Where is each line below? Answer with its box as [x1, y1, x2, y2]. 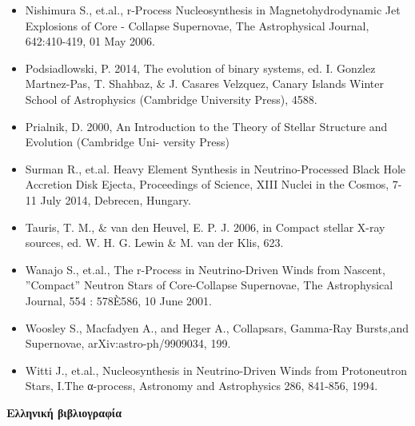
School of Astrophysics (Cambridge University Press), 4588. [25, 90, 317, 107]
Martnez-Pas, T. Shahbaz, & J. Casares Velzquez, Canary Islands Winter [25, 75, 384, 92]
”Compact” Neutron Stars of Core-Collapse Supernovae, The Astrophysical [25, 277, 393, 293]
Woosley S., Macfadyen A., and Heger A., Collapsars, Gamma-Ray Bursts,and [25, 319, 409, 336]
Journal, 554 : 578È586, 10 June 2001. [25, 292, 212, 309]
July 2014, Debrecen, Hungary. [40, 191, 191, 208]
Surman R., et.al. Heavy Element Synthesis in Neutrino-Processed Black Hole [25, 160, 406, 177]
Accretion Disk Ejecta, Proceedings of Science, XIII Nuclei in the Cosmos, [25, 176, 389, 193]
